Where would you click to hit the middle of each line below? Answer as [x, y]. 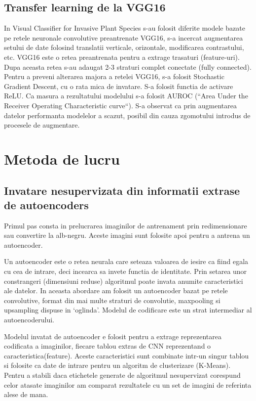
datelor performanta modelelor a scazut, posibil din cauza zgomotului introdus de [127, 115]
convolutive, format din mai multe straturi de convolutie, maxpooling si [112, 300]
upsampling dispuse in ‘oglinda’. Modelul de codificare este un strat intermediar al [128, 310]
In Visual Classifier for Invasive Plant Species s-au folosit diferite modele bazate [125, 28]
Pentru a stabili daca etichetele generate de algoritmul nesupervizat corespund [122, 375]
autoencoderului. [29, 320]
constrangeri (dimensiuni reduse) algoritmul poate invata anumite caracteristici [124, 281]
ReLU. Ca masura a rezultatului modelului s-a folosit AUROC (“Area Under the [126, 96]
